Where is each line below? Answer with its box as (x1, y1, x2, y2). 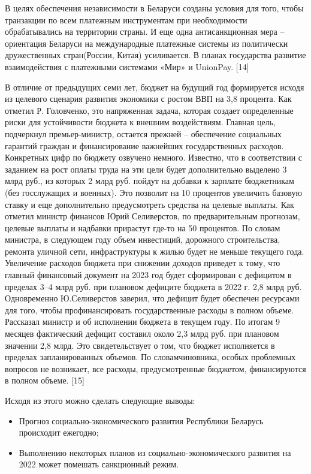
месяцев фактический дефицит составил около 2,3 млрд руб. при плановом (5, 327, 279, 340)
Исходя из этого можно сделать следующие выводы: (5, 394, 195, 406)
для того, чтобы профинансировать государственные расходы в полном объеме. (5, 303, 294, 316)
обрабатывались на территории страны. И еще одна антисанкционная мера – (5, 25, 285, 38)
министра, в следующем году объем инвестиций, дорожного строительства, (5, 233, 280, 246)
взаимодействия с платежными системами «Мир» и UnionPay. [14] (5, 60, 249, 73)
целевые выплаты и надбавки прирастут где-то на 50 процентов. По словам (5, 221, 280, 234)
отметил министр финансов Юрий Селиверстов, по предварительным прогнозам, (5, 210, 300, 222)
